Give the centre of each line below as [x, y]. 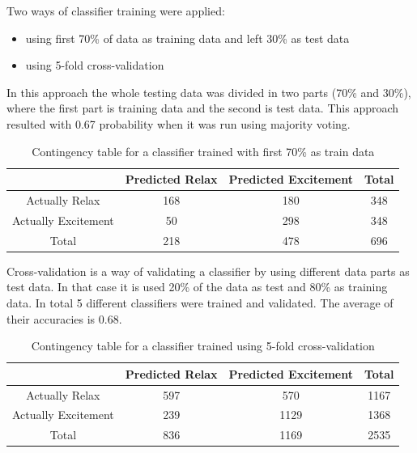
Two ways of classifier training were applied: [116, 11]
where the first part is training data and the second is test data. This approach [203, 108]
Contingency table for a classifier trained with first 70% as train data [203, 151]
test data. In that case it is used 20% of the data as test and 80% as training [197, 287]
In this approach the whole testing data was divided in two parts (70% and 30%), [209, 92]
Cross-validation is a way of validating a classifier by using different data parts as [208, 271]
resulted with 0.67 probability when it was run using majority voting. [179, 123]
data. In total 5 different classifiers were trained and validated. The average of [200, 302]
